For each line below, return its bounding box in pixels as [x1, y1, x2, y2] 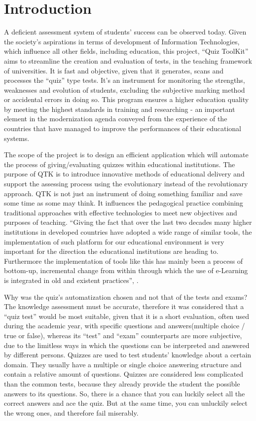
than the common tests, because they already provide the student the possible [4, 378, 240, 388]
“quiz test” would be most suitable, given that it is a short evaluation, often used [4, 311, 250, 321]
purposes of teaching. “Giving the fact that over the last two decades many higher [4, 217, 252, 227]
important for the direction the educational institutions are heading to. [4, 246, 219, 256]
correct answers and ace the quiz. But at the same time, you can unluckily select [4, 398, 248, 408]
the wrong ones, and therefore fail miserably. [4, 407, 139, 418]
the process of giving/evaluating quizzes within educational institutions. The [4, 159, 235, 169]
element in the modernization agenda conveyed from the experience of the [4, 113, 227, 124]
